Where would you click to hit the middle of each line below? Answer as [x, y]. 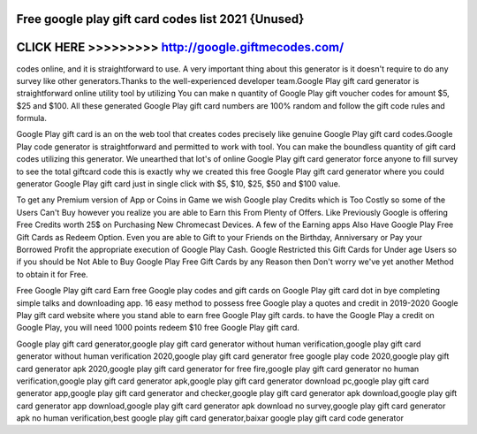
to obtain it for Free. [52, 274]
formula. [32, 118]
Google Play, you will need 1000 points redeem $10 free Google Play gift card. [158, 328]
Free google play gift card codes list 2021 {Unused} [160, 19]
